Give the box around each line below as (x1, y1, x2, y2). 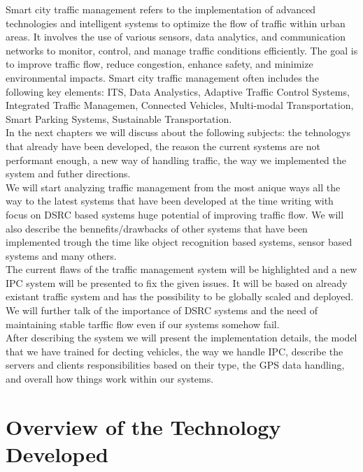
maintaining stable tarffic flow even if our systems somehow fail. (6, 316, 280, 331)
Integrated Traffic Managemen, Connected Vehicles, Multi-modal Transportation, (6, 98, 354, 112)
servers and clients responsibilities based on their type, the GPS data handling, (6, 357, 345, 372)
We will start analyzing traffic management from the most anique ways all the (6, 179, 341, 194)
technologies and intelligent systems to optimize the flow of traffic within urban (6, 15, 346, 30)
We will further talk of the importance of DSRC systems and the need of (6, 303, 318, 318)
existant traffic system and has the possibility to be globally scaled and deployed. (6, 289, 354, 304)
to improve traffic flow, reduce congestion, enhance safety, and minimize (6, 57, 313, 71)
